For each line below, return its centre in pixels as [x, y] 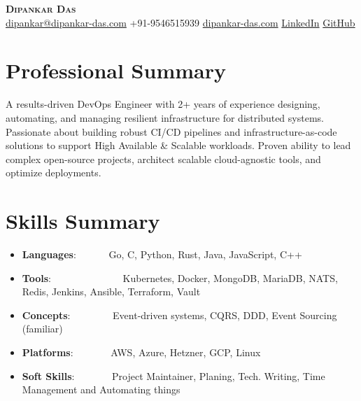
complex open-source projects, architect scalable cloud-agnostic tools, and [163, 159]
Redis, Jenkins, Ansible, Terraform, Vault [111, 291]
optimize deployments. [54, 173]
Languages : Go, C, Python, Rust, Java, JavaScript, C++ [162, 254]
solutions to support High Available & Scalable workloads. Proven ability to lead [178, 145]
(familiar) [42, 329]
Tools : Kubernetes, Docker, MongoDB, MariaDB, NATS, [180, 277]
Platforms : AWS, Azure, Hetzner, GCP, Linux [141, 352]
